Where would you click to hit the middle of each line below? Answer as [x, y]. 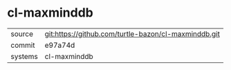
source [22, 34]
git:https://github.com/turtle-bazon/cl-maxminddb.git [132, 34]
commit [23, 45]
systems [24, 56]
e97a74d [60, 45]
